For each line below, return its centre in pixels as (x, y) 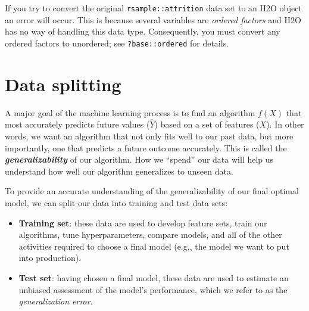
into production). (50, 258)
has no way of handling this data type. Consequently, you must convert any (143, 31)
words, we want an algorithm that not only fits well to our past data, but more (149, 136)
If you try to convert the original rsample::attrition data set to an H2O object (153, 8)
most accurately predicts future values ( (77, 124)
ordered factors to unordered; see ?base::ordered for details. (117, 43)
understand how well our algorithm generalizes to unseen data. (119, 171)
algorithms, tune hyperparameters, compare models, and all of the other (150, 234)
